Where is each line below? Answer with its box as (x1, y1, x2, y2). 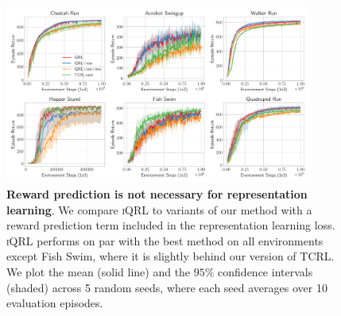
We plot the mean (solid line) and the (6, 264, 191, 280)
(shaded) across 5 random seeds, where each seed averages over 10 (6, 279, 327, 295)
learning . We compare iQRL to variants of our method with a (6, 201, 312, 218)
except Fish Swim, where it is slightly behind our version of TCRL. (6, 248, 335, 264)
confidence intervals (218, 264, 313, 280)
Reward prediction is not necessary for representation (6, 186, 308, 202)
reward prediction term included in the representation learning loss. (6, 217, 335, 233)
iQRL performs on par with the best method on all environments (6, 232, 324, 249)
